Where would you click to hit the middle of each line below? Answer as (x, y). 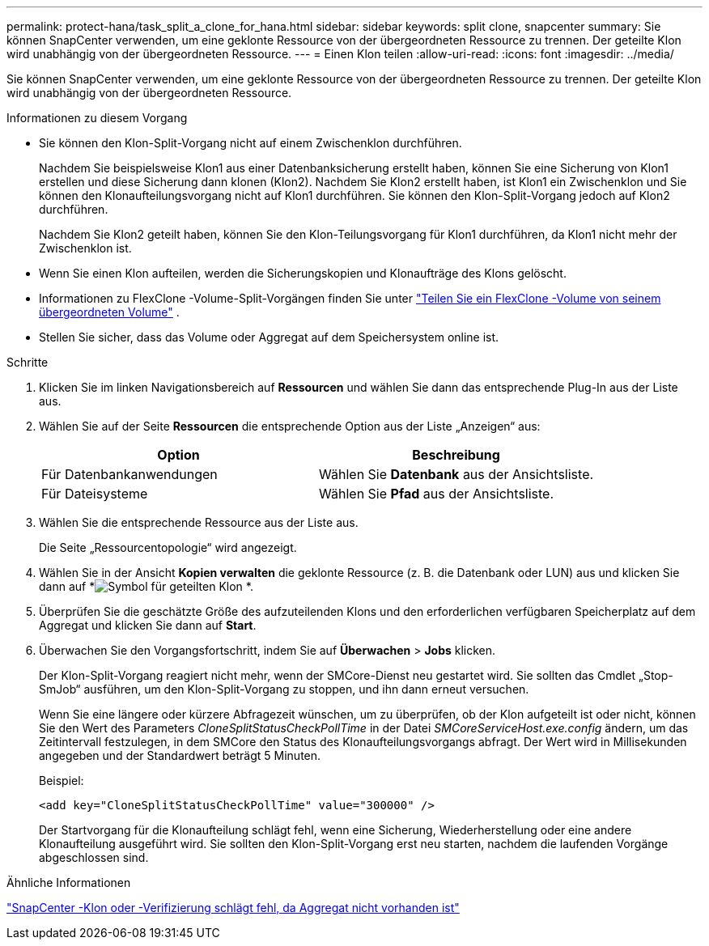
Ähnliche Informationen (69, 882)
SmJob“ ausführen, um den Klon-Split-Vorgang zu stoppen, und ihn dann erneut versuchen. (284, 689)
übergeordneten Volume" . (109, 312)
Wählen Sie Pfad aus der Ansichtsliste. (437, 494)
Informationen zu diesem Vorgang (97, 118)
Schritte (28, 362)
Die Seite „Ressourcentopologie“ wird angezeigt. (168, 547)
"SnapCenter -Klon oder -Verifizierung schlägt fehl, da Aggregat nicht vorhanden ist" (233, 908)
